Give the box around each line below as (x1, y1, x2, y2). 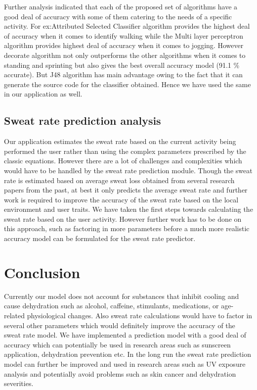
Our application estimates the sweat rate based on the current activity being (4, 136, 236, 146)
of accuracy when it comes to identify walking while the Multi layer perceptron (4, 30, 244, 41)
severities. (4, 378, 34, 389)
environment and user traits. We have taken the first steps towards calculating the (4, 204, 253, 214)
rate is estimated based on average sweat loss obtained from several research (4, 175, 235, 185)
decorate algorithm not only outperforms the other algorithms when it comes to (4, 49, 246, 60)
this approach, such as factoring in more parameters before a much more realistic (4, 223, 250, 234)
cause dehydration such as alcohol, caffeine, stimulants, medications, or (4, 300, 219, 311)
